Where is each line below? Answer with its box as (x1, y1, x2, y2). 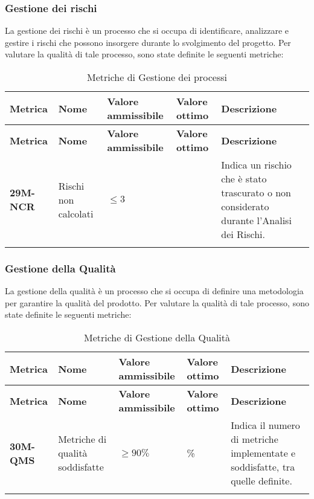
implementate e (231, 446, 296, 460)
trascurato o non (221, 185, 292, 199)
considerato (221, 199, 269, 213)
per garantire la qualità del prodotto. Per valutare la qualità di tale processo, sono (5, 296, 309, 309)
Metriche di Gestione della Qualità (83, 330, 231, 344)
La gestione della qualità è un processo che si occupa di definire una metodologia (5, 285, 304, 297)
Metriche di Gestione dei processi (86, 70, 227, 84)
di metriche (231, 432, 278, 446)
